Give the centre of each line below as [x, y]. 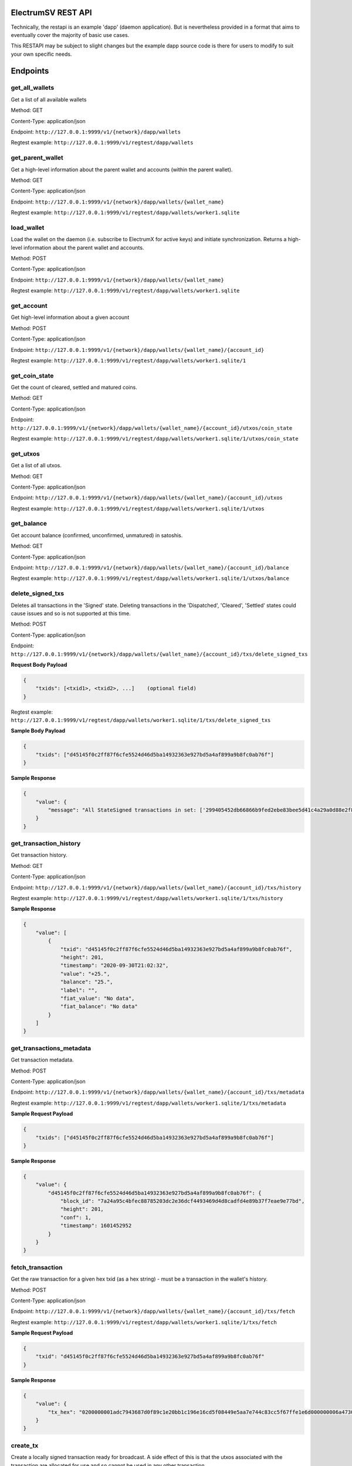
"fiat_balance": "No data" [99, 1007]
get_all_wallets [33, 88]
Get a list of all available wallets [49, 99]
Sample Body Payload [38, 731]
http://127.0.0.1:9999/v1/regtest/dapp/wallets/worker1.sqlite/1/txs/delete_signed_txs [141, 720]
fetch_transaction [37, 1267]
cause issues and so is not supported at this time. [71, 613]
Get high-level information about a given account [70, 317]
